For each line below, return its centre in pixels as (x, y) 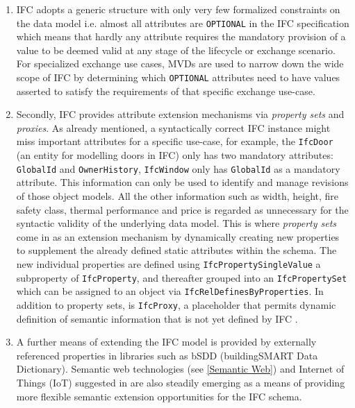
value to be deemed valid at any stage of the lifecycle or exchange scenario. (176, 50)
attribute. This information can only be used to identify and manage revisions (182, 182)
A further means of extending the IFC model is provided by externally (166, 342)
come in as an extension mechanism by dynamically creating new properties (178, 236)
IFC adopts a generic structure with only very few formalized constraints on (178, 9)
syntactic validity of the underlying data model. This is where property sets (176, 223)
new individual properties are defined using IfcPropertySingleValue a (168, 263)
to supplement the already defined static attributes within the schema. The (176, 250)
